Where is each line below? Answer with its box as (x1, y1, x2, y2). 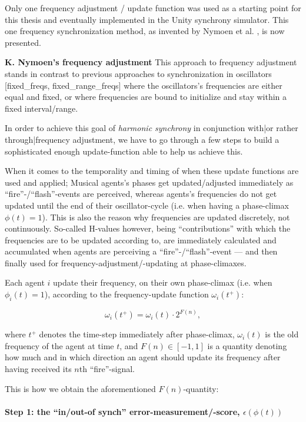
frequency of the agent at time (5, 339, 114, 351)
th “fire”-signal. (79, 363, 135, 375)
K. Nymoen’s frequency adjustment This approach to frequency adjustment (5, 56, 297, 68)
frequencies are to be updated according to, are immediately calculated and (5, 233, 277, 246)
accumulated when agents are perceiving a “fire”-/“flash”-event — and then (5, 245, 278, 257)
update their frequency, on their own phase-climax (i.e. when (53, 276, 272, 289)
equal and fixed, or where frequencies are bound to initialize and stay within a (5, 91, 287, 103)
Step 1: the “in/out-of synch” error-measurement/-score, (5, 405, 240, 417)
